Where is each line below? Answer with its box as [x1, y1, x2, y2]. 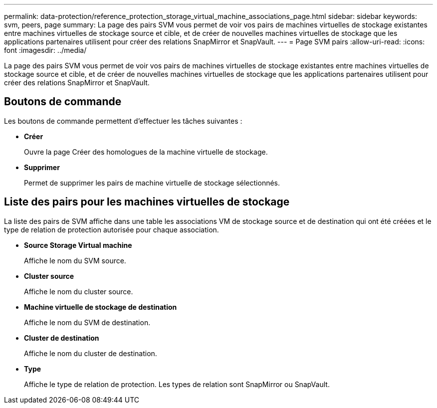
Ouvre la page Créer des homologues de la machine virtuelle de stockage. [24, 147, 268, 156]
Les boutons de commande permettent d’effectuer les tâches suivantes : [4, 116, 242, 125]
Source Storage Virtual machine [24, 240, 132, 249]
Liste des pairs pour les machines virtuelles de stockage [4, 196, 290, 208]
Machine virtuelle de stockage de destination [24, 302, 177, 311]
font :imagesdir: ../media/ [4, 46, 87, 54]
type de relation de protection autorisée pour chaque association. [4, 225, 219, 234]
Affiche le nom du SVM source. [24, 256, 126, 265]
